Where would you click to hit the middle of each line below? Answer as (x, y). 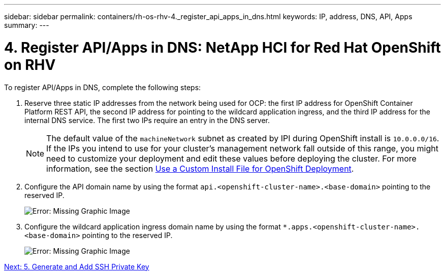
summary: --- (27, 25)
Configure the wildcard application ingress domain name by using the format (153, 226)
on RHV (30, 65)
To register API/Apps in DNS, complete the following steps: (103, 87)
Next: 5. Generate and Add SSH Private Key (77, 266)
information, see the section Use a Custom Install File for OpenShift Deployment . (200, 168)
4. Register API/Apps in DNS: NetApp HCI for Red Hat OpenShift (222, 47)
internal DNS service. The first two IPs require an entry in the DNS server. (147, 120)
